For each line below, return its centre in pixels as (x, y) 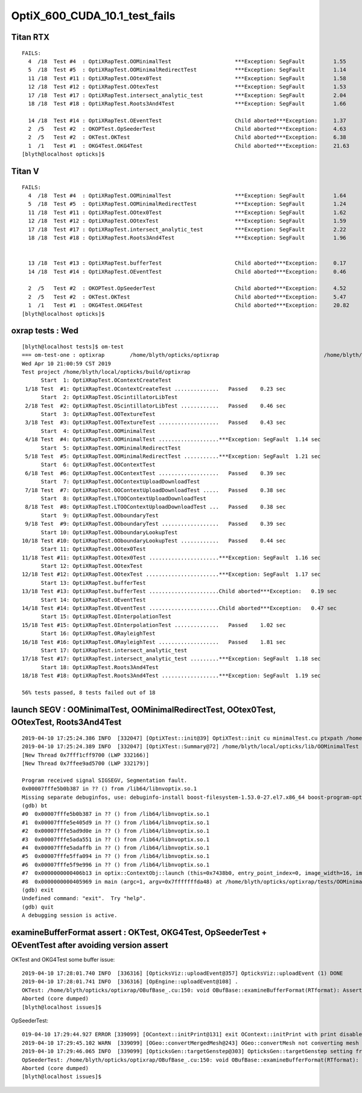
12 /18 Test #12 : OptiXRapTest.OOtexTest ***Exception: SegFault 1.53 (187, 87)
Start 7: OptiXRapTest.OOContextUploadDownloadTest (120, 482)
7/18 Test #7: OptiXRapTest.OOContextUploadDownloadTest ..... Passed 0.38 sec (155, 490)
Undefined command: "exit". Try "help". (84, 899)
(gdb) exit (38, 890)
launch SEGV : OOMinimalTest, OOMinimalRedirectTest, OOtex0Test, (143, 709)
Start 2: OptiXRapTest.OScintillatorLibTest (109, 397)
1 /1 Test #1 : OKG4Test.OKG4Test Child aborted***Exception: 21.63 (189, 146)
